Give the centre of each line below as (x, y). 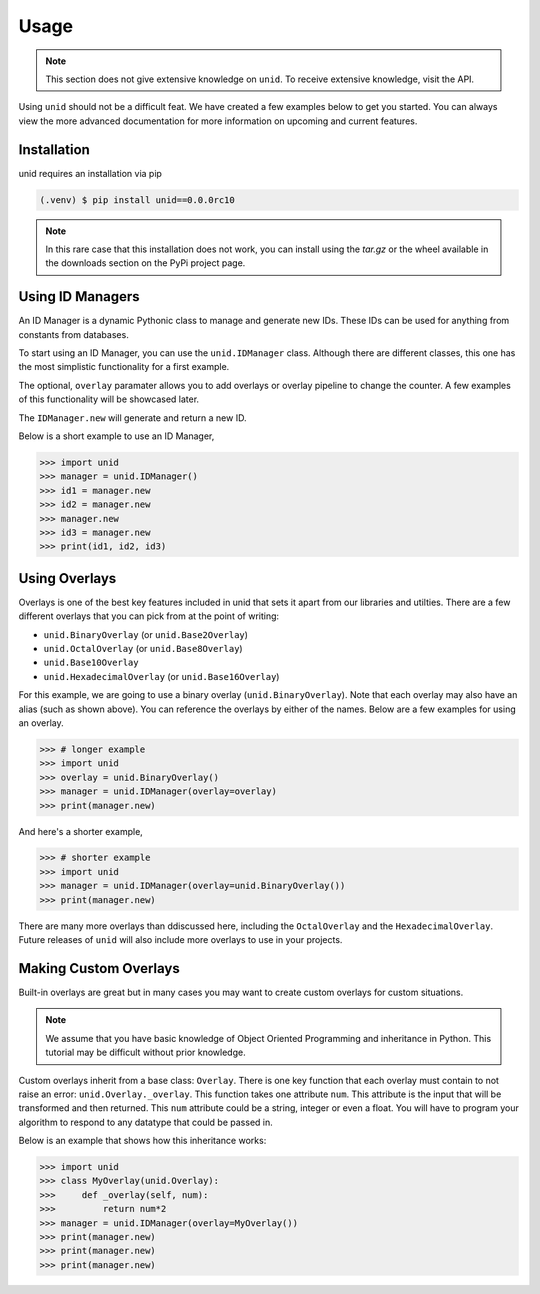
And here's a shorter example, (81, 831)
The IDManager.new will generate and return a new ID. (132, 417)
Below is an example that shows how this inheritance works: (142, 1141)
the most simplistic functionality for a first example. (124, 367)
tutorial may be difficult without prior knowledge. (145, 1052)
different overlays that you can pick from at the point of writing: (149, 616)
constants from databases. (73, 334)
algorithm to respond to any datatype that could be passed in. (146, 1122)
